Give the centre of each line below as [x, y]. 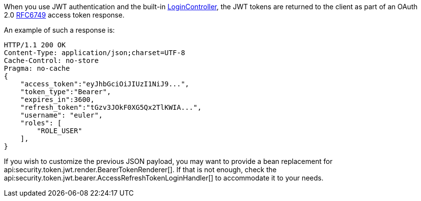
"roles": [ [41, 123]
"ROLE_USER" [60, 131]
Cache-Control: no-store [51, 60]
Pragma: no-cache [37, 68]
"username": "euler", [62, 115]
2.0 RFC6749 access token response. [64, 15]
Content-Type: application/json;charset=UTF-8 [95, 53]
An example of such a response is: [59, 30]
